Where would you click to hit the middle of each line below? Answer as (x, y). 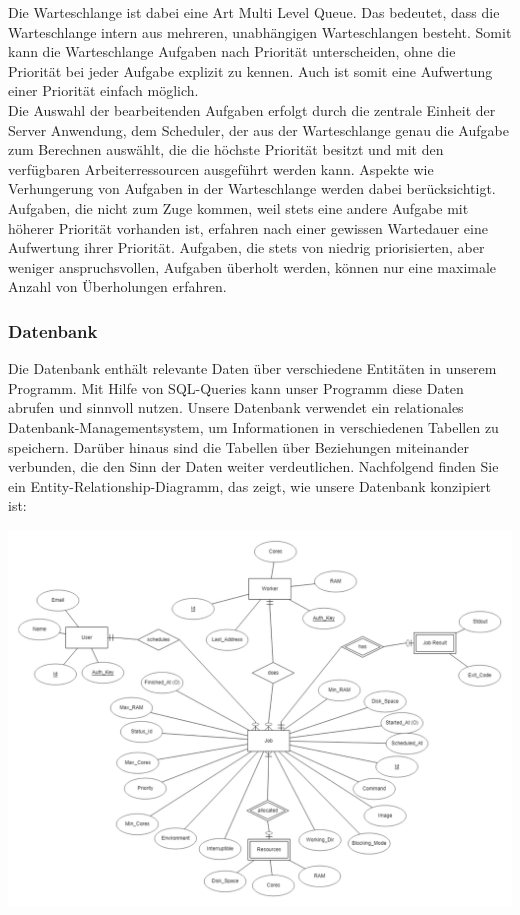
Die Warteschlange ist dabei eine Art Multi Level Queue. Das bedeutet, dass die (254, 12)
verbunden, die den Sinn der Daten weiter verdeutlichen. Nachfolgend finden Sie (253, 466)
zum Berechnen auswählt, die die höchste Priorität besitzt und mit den (226, 149)
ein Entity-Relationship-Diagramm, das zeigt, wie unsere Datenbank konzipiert (249, 485)
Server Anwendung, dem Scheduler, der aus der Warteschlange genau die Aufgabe (258, 129)
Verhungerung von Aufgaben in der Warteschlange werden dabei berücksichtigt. (252, 188)
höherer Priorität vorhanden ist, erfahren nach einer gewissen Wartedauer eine (248, 227)
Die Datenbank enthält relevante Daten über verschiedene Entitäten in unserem (252, 368)
